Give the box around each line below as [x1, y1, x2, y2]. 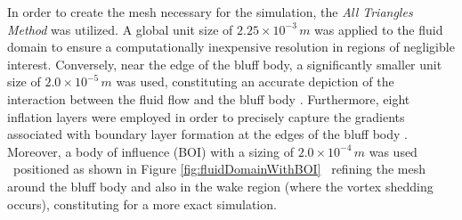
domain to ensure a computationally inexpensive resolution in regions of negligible [7, 37, 455, 56]
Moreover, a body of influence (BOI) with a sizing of [7, 142, 294, 160]
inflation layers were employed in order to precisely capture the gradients [7, 107, 405, 126]
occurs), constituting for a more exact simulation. [7, 194, 277, 213]
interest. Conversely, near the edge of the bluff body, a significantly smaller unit [7, 54, 442, 73]
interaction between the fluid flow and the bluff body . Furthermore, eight [7, 89, 410, 108]
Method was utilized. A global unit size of [7, 20, 233, 38]
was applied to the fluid [314, 20, 443, 38]
